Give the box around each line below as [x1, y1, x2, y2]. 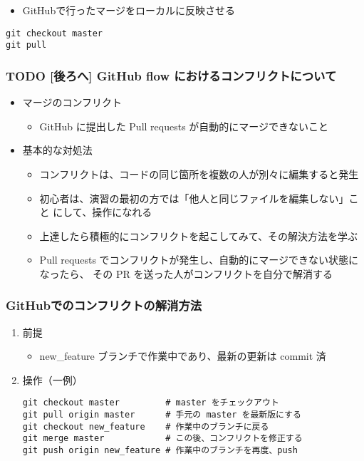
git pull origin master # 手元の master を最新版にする [22, 410, 301, 420]
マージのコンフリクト [22, 95, 123, 110]
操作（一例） [22, 372, 83, 387]
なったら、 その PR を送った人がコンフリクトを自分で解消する [39, 266, 333, 281]
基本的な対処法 [22, 143, 93, 157]
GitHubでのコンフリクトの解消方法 [6, 296, 202, 314]
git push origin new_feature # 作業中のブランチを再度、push [22, 445, 298, 456]
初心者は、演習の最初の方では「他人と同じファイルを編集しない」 [39, 190, 349, 205]
